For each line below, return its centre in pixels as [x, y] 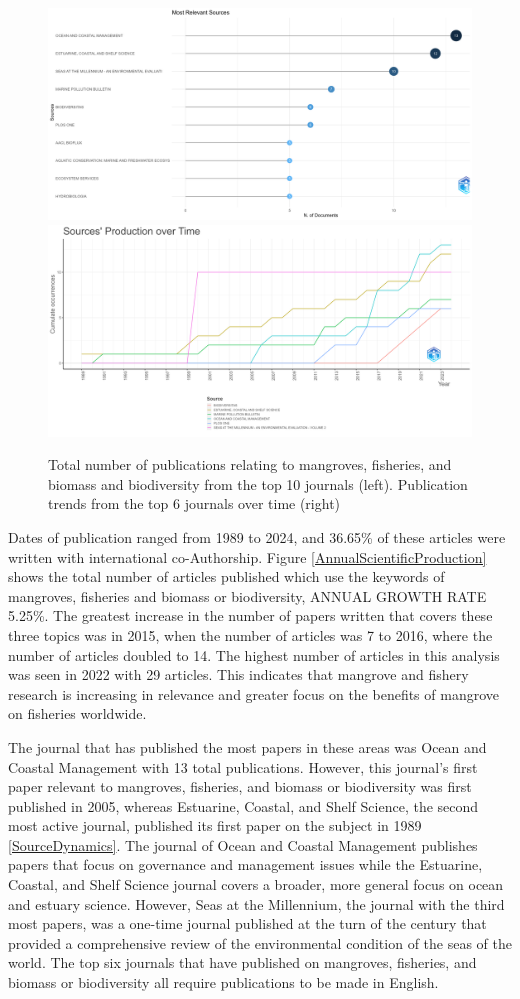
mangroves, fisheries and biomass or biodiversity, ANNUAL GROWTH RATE [247, 595]
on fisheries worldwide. [77, 713]
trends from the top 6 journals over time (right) [194, 503]
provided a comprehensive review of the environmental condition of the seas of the [260, 942]
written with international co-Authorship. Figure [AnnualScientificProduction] [247, 556]
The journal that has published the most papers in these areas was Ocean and [247, 746]
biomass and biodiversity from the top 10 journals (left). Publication [258, 483]
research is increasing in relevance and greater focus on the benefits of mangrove [254, 693]
